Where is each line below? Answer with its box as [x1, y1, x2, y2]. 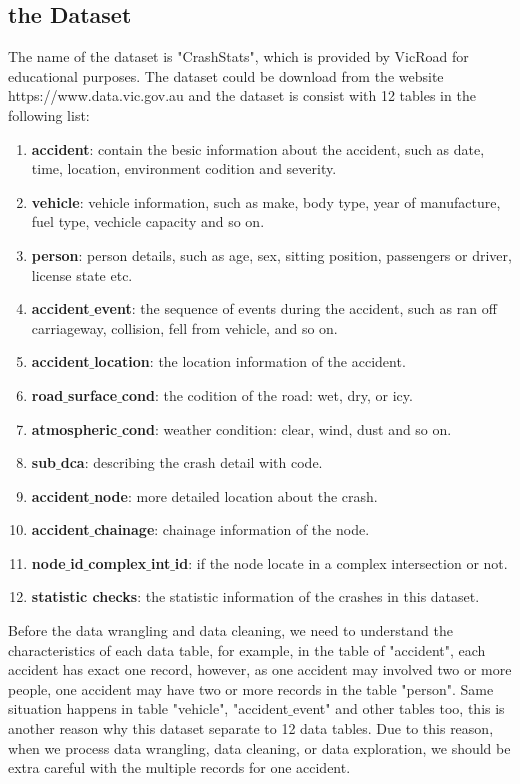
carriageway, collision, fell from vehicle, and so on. [31, 317, 338, 338]
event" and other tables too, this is [293, 698, 505, 719]
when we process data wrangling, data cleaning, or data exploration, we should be [8, 737, 511, 758]
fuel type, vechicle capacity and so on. [31, 211, 265, 232]
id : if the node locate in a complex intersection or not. [174, 552, 508, 573]
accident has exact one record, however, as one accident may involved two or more [8, 659, 512, 680]
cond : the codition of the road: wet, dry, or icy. [121, 384, 413, 405]
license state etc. [31, 264, 133, 285]
